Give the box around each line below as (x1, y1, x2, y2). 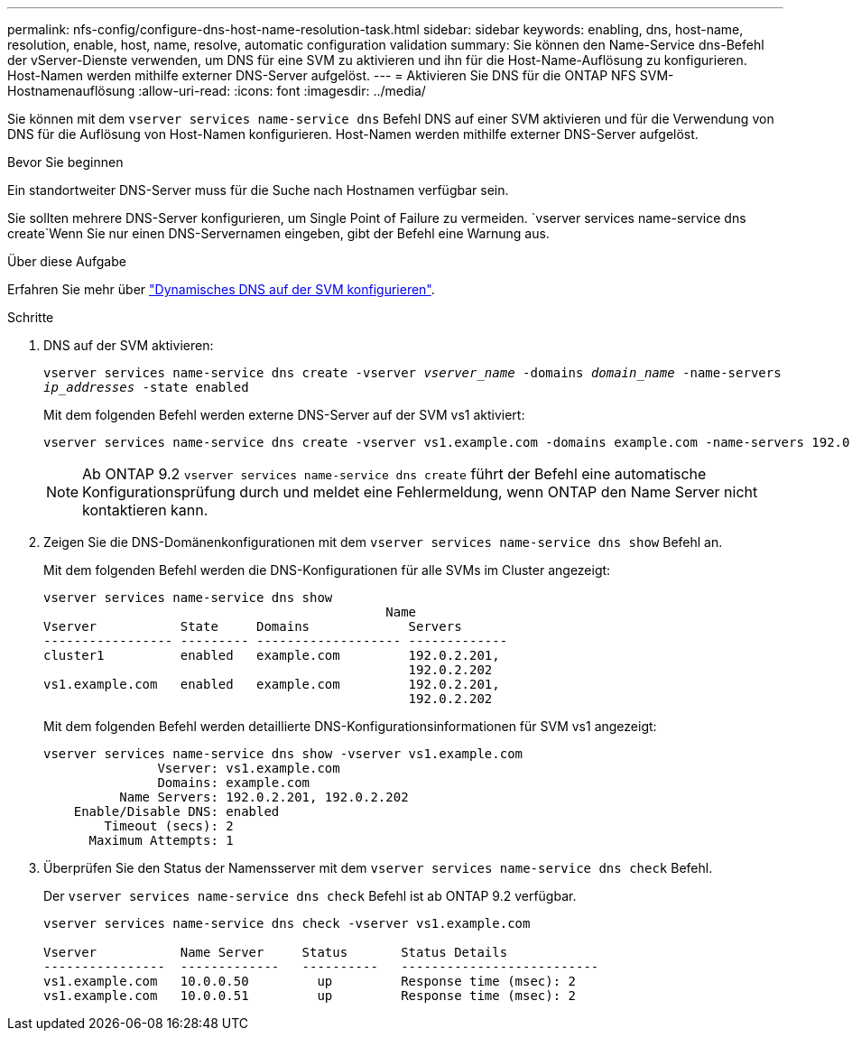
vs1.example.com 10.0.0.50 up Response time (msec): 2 (43, 974, 577, 988)
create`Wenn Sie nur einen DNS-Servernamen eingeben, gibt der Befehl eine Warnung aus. (7, 226, 550, 241)
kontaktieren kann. (82, 501, 208, 519)
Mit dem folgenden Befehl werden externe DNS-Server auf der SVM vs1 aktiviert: (43, 407, 525, 422)
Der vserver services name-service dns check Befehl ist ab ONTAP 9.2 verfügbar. (43, 888, 577, 904)
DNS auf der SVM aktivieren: (43, 338, 214, 353)
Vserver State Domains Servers (43, 619, 462, 634)
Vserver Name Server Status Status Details (43, 945, 508, 959)
